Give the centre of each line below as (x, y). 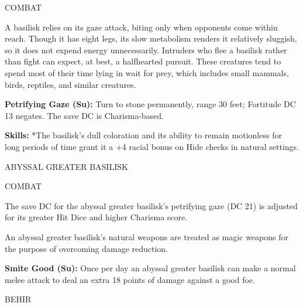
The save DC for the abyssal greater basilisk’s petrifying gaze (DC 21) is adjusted (151, 205)
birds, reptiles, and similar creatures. (70, 84)
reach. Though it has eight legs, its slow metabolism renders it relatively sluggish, (151, 38)
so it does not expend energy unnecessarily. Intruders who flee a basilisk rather (146, 50)
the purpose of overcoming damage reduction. (87, 248)
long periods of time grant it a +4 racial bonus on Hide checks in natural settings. (152, 146)
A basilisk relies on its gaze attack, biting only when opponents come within (141, 27)
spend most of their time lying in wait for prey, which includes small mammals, (147, 72)
